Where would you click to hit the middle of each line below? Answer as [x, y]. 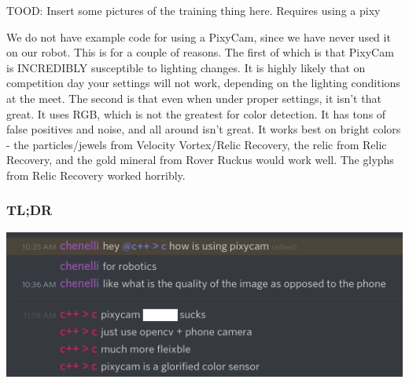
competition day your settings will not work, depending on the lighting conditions [203, 83]
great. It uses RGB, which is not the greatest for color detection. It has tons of [196, 113]
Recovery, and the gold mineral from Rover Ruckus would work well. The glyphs [200, 160]
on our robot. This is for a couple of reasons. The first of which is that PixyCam [200, 52]
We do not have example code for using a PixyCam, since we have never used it [199, 36]
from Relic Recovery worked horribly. [96, 175]
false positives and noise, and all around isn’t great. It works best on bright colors [204, 129]
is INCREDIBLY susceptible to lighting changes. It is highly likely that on [186, 67]
